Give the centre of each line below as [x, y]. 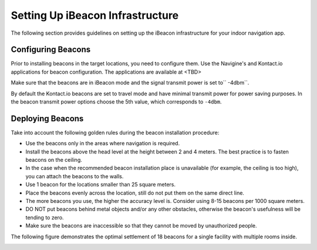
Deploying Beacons [47, 119]
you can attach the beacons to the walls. [75, 176]
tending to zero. [45, 217]
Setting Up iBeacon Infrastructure [95, 15]
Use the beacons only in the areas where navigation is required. [103, 144]
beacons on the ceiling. [54, 160]
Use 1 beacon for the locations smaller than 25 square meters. [101, 185]
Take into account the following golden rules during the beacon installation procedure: [115, 132]
